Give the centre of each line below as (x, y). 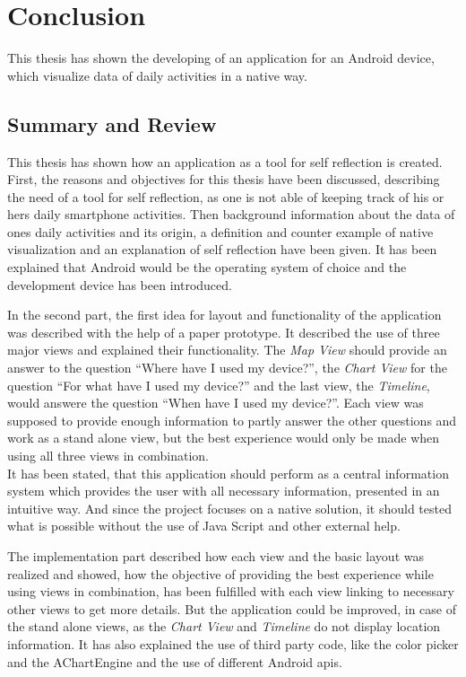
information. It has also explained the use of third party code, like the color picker (233, 643)
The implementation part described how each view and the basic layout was (216, 555)
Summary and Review (112, 123)
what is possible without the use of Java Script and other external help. (204, 526)
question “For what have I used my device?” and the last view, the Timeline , (219, 385)
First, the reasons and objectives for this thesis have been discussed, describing (224, 179)
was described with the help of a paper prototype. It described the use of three (224, 332)
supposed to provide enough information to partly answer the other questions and (232, 420)
